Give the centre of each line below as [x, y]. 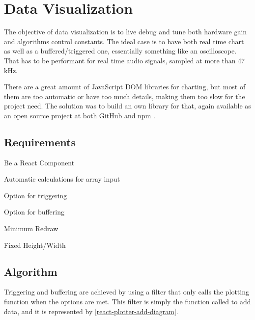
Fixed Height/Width [35, 245]
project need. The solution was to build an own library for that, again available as [127, 106]
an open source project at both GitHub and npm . [80, 115]
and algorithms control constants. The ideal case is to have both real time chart [124, 41]
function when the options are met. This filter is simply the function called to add [127, 302]
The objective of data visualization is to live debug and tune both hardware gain [126, 32]
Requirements [40, 142]
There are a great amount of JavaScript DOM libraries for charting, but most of [125, 87]
